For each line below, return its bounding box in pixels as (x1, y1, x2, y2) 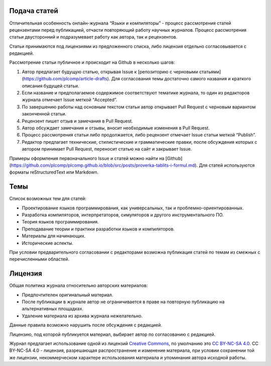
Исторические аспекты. (22, 240, 74, 246)
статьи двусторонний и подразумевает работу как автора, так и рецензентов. (9, 34, 178, 40)
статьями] (199, 68, 221, 75)
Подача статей (9, 7, 59, 15)
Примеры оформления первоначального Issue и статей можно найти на (9, 155, 165, 161)
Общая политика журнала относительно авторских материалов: (9, 283, 148, 289)
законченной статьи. (22, 111, 67, 117)
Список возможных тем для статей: (9, 196, 86, 202)
